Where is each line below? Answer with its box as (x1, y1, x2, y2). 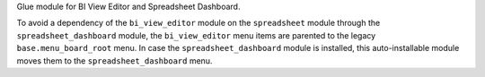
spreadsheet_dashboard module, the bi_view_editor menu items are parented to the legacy (16, 30, 376, 40)
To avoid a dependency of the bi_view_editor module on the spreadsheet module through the (16, 18, 381, 29)
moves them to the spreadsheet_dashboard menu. (16, 55, 213, 66)
